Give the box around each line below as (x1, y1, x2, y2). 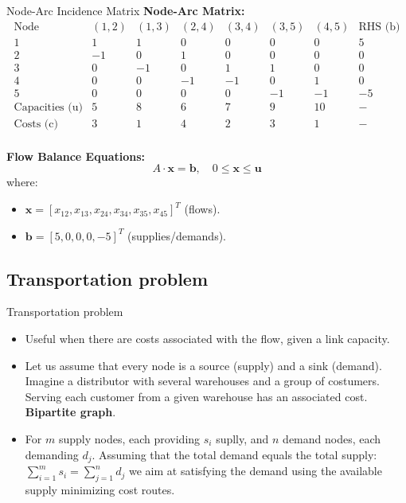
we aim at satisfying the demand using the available (129, 462, 382, 479)
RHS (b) (358, 21, 400, 33)
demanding (25, 446, 79, 462)
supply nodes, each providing (58, 431, 201, 447)
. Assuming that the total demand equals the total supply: (92, 446, 377, 462)
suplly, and (216, 431, 269, 447)
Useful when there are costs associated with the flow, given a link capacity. (25, 330, 390, 347)
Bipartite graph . (25, 404, 116, 420)
